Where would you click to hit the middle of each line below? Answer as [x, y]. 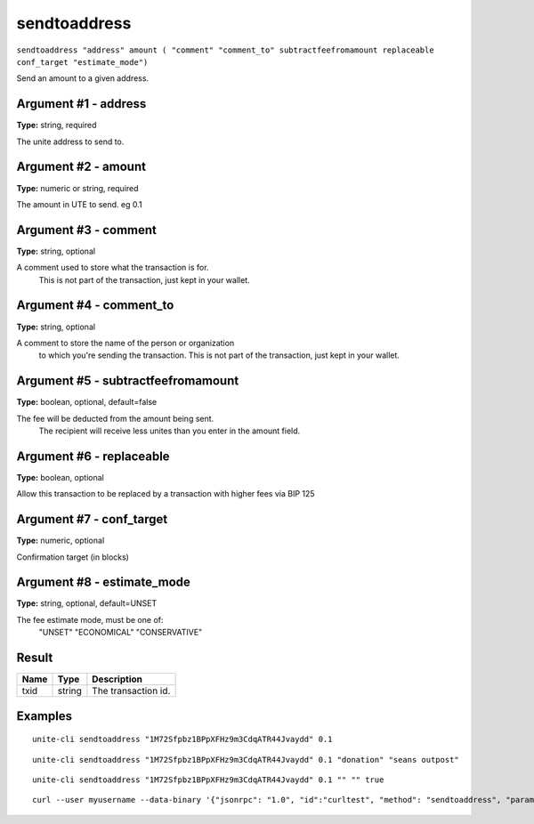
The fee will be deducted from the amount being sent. [115, 418]
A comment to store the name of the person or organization [125, 343]
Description [117, 679]
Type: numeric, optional [61, 541]
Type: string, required [57, 125]
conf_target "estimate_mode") [82, 62]
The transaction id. [131, 691]
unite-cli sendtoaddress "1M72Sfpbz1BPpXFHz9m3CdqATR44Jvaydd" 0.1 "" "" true [208, 780]
